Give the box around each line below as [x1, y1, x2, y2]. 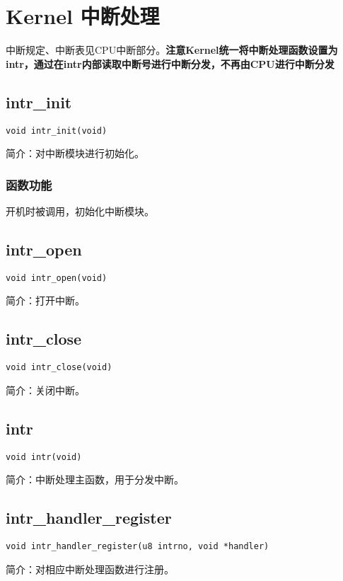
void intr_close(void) [6, 362, 112, 373]
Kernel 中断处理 [6, 1, 160, 30]
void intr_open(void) [6, 272, 107, 283]
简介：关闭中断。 [6, 382, 85, 397]
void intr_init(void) [6, 125, 107, 136]
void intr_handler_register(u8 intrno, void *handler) [6, 541, 269, 552]
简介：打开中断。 [6, 293, 85, 308]
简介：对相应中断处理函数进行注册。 [6, 561, 174, 576]
